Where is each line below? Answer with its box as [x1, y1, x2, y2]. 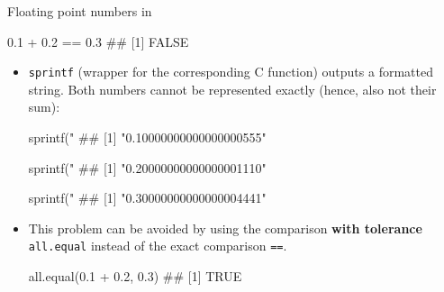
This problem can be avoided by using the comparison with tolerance [28, 218, 422, 237]
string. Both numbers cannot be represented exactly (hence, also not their [28, 79, 437, 98]
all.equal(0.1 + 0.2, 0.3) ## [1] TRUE [28, 267, 242, 286]
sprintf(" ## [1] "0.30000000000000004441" [28, 188, 267, 207]
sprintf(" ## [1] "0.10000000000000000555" [28, 128, 267, 147]
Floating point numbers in [7, 2, 152, 20]
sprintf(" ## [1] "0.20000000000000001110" [28, 158, 267, 177]
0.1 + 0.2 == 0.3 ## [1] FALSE [7, 32, 189, 50]
